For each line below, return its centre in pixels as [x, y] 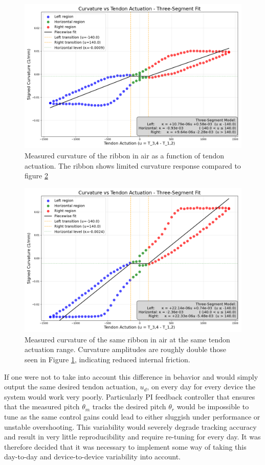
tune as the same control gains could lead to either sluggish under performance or [132, 416]
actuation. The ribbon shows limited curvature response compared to [133, 165]
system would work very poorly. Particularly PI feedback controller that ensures [130, 396]
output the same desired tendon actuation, [71, 387]
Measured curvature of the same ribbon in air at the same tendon [127, 339]
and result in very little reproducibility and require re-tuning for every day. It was [132, 437]
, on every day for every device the [201, 387]
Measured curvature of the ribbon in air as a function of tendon [125, 155]
